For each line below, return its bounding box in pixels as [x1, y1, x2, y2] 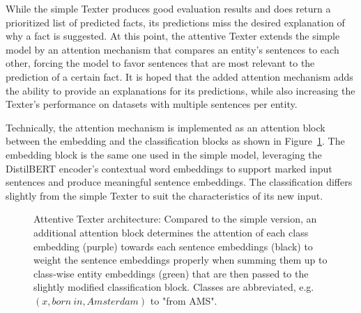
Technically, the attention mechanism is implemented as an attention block [6, 120, 325, 134]
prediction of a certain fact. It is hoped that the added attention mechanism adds [6, 69, 353, 83]
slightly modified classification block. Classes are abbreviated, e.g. [33, 280, 314, 294]
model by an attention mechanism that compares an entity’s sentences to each [6, 42, 339, 56]
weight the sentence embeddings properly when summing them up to [33, 252, 328, 267]
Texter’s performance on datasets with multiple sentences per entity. [6, 97, 298, 111]
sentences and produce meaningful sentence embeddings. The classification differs [6, 175, 353, 189]
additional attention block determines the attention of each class [33, 225, 309, 239]
